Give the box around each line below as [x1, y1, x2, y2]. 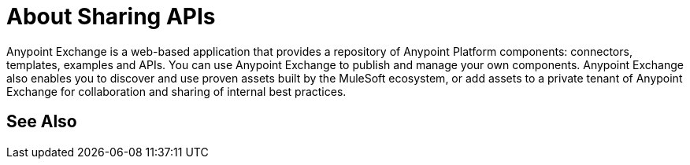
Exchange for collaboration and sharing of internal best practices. [6, 84, 347, 98]
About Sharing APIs [6, 3, 216, 30]
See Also [6, 112, 77, 132]
